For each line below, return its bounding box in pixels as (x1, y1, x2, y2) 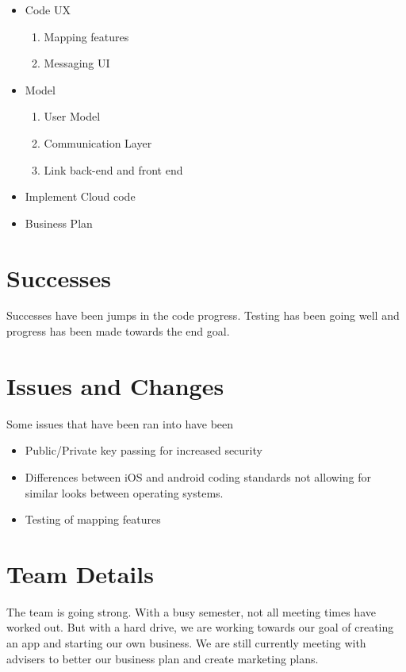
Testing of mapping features (25, 511, 161, 528)
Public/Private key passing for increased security (25, 442, 262, 459)
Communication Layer (44, 134, 152, 151)
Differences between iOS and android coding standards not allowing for (25, 468, 371, 485)
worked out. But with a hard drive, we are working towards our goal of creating (6, 619, 394, 636)
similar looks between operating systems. (25, 484, 224, 501)
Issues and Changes (6, 369, 224, 401)
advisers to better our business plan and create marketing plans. (6, 650, 319, 666)
